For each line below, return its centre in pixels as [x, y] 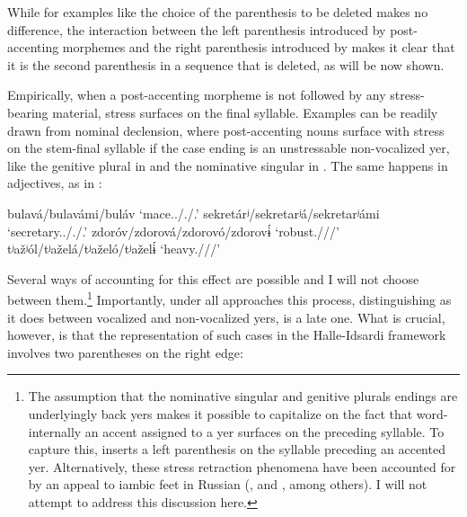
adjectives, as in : [55, 183]
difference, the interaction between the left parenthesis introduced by [197, 29]
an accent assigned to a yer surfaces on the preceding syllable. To [264, 431]
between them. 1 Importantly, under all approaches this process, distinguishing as [229, 298]
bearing [28, 112]
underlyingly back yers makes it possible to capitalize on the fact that [220, 413]
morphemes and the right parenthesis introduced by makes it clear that [259, 47]
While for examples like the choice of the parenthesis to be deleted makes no [218, 12]
